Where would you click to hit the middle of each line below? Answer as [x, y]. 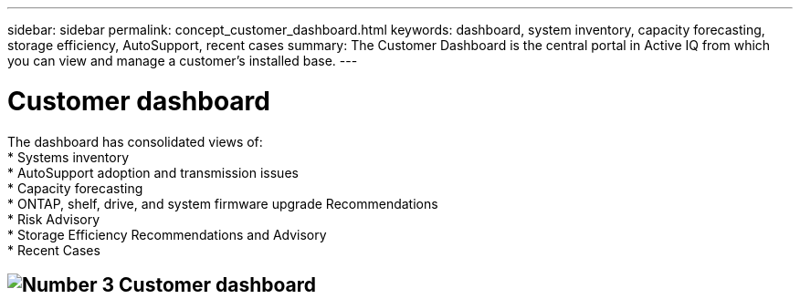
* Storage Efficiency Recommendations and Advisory [167, 234]
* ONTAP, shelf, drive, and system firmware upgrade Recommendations [223, 203]
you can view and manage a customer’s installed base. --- [183, 61]
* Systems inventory [68, 157]
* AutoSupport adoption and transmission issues [153, 172]
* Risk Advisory [54, 219]
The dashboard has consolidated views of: [135, 141]
